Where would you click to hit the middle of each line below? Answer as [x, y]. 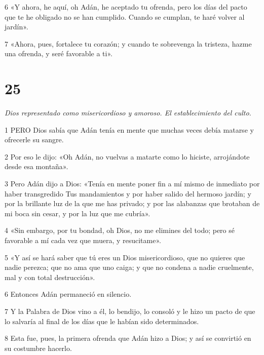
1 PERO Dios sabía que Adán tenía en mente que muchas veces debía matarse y [129, 129]
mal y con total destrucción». [50, 277]
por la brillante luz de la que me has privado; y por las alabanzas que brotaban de [132, 203]
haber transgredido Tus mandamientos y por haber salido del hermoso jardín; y [128, 193]
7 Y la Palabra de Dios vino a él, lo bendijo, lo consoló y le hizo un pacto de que [130, 311]
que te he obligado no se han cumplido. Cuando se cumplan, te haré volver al [125, 16]
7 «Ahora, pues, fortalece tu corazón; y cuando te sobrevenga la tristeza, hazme [128, 43]
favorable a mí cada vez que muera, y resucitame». [83, 240]
